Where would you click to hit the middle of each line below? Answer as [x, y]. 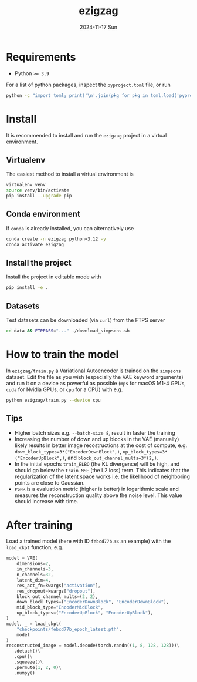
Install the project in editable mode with [54, 277]
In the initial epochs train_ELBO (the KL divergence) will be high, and [97, 464]
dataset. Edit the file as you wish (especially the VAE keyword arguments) [95, 377]
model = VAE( [22, 558]
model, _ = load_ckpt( [34, 624]
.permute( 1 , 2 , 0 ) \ [38, 667]
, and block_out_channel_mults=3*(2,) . [111, 458]
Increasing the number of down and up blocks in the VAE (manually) [97, 439]
